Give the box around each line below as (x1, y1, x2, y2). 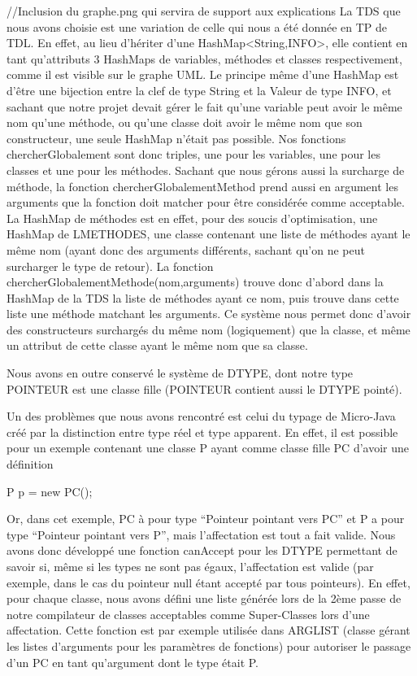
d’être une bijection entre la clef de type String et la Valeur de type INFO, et (7, 81, 392, 98)
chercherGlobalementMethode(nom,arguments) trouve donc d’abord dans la (7, 273, 384, 290)
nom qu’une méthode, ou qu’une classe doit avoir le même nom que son (7, 114, 363, 131)
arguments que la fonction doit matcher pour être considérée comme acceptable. (7, 194, 405, 211)
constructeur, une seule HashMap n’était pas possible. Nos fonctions (7, 129, 346, 146)
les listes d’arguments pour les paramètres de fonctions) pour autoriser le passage (7, 637, 411, 654)
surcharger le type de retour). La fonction (7, 257, 214, 274)
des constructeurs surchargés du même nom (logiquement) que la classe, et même (7, 321, 410, 338)
